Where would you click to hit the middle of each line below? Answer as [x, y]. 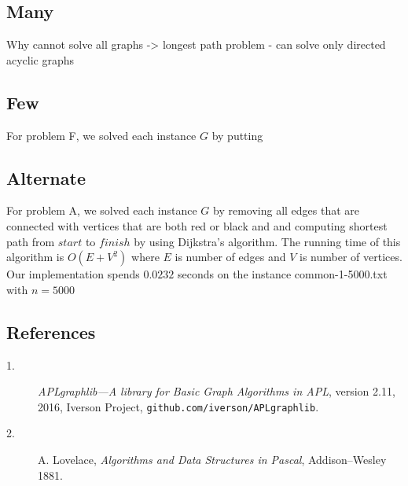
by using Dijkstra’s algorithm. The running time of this [267, 241]
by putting [237, 135]
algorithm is [35, 257]
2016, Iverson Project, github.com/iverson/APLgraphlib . [178, 406]
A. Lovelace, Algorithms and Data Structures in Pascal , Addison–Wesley [212, 459]
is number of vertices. [351, 257]
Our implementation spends [73, 274]
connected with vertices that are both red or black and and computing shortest [197, 225]
